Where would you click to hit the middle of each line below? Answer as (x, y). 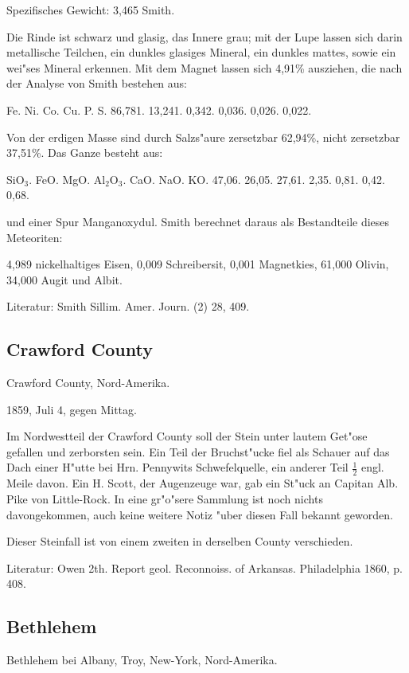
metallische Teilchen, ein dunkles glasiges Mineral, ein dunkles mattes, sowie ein (201, 52)
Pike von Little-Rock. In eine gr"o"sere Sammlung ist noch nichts (165, 498)
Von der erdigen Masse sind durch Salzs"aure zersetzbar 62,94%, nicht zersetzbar (203, 137)
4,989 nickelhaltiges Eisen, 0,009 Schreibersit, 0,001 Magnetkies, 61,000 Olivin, (198, 264)
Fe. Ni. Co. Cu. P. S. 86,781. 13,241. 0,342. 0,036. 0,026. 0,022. (159, 110)
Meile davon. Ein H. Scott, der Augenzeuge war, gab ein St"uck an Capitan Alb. (203, 483)
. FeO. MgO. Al (67, 179)
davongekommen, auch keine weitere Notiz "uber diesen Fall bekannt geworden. (200, 514)
